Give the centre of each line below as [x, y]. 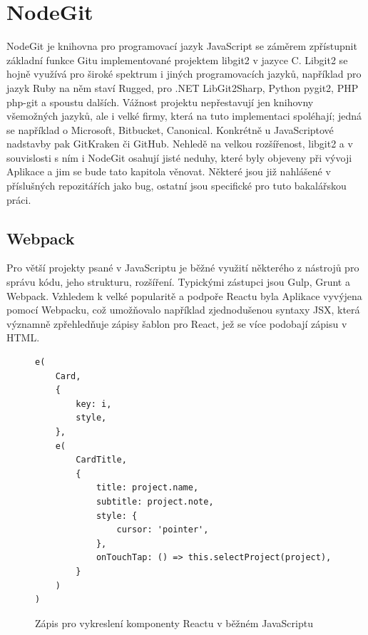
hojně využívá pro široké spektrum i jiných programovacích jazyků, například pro [184, 74]
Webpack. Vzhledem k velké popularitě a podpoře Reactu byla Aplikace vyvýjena [184, 295]
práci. [19, 199]
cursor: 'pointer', [163, 530]
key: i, [94, 404]
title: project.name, [147, 488]
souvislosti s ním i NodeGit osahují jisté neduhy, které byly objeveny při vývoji [179, 157]
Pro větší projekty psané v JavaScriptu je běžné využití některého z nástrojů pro [183, 268]
